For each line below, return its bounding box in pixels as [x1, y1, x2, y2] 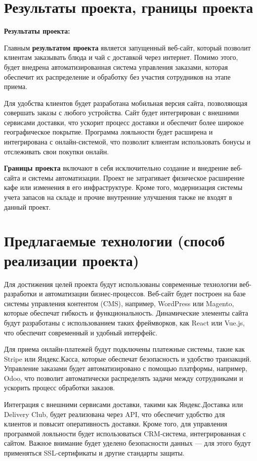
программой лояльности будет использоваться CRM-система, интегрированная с [4, 428, 246, 438]
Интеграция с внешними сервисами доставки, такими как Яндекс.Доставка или [4, 399, 243, 410]
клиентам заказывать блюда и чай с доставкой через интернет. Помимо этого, [4, 52, 238, 62]
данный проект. [4, 201, 51, 212]
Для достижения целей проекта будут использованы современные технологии [4, 278, 237, 289]
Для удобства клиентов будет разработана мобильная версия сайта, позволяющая [4, 97, 248, 108]
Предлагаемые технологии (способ [4, 230, 225, 251]
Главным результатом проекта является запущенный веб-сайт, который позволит [4, 42, 251, 52]
